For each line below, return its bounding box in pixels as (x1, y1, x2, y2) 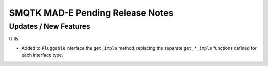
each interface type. (21, 52, 63, 58)
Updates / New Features (9, 22, 90, 31)
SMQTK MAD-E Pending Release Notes (9, 7, 174, 18)
